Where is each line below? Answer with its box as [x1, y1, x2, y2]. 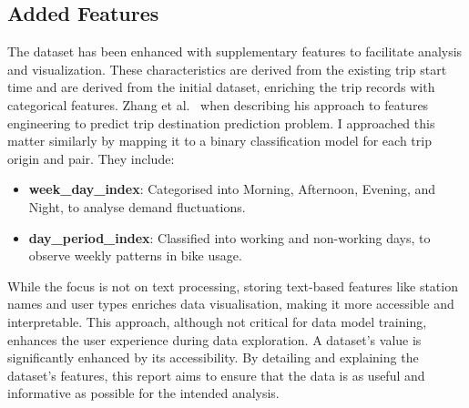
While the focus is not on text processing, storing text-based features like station [7, 276, 458, 295]
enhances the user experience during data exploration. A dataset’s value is [7, 330, 422, 349]
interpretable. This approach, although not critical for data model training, [7, 311, 427, 331]
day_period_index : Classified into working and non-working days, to [28, 228, 431, 247]
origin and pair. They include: [7, 148, 175, 168]
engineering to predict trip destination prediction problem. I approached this [7, 113, 435, 132]
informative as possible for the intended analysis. [7, 383, 280, 403]
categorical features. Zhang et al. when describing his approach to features [7, 95, 429, 114]
